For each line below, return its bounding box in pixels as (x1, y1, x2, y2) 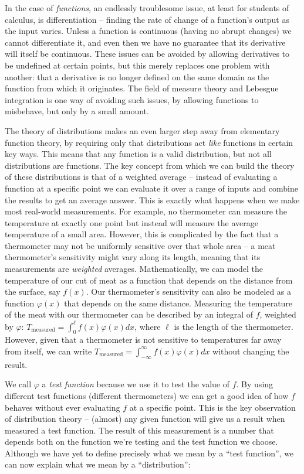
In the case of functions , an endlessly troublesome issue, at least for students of (5, 2, 289, 13)
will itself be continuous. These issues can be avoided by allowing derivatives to (5, 47, 290, 60)
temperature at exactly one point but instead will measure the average (5, 216, 258, 229)
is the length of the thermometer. (174, 320, 293, 332)
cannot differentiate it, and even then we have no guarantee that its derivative (5, 36, 286, 48)
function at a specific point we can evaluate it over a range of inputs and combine (5, 182, 298, 194)
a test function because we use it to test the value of (42, 378, 230, 390)
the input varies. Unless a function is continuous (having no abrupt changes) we (5, 25, 292, 37)
